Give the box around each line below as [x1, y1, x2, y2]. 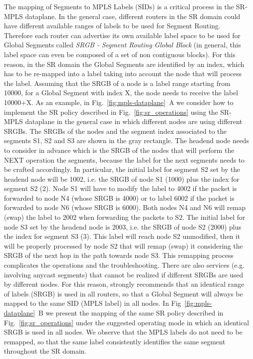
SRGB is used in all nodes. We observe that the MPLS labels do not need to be [4, 327, 243, 337]
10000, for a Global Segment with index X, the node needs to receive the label [4, 87, 238, 98]
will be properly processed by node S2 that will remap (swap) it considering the [4, 240, 243, 251]
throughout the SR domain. [4, 346, 87, 356]
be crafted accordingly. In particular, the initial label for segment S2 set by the [4, 164, 240, 174]
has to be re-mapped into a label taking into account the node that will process [4, 68, 242, 79]
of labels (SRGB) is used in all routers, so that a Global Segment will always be [4, 288, 243, 298]
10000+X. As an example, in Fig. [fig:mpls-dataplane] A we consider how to [4, 97, 233, 107]
